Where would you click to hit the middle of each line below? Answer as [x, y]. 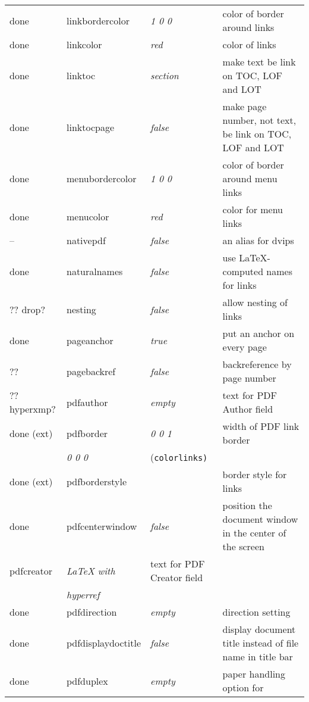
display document [259, 629]
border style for [255, 474]
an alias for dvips [258, 240]
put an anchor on [258, 333]
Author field [248, 409]
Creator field [177, 577]
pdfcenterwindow [102, 526]
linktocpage [90, 127]
